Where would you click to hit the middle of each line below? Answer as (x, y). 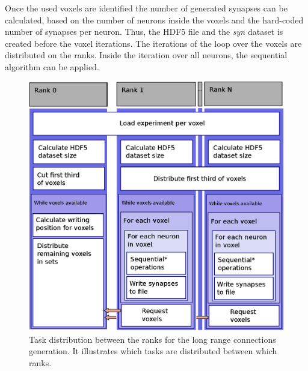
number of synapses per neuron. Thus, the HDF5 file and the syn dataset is (144, 32)
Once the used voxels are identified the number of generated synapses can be (146, 8)
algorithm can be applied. (52, 66)
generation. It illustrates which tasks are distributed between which (153, 351)
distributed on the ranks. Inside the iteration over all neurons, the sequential (146, 55)
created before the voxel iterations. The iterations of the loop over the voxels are (153, 43)
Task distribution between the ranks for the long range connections (152, 339)
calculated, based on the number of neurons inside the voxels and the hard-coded (154, 20)
